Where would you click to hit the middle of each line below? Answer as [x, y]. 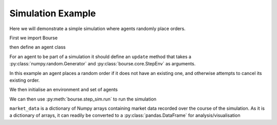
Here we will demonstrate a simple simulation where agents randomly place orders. [97, 29]
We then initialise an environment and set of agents [64, 90]
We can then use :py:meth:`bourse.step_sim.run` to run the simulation [83, 99]
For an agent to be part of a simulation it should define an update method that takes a [101, 57]
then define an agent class [38, 47]
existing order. [25, 80]
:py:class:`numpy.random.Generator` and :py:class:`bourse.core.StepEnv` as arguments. [103, 64]
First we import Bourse [34, 38]
